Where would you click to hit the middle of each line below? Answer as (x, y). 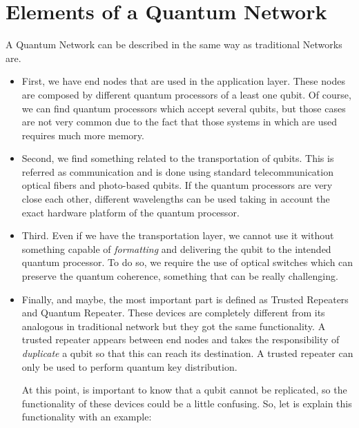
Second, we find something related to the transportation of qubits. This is (178, 158)
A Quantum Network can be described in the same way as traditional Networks (174, 44)
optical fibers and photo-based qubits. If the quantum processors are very (177, 185)
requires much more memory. (83, 135)
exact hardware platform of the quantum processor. (130, 212)
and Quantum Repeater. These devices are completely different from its (173, 313)
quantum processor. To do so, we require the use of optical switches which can (187, 262)
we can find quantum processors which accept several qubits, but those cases (184, 108)
